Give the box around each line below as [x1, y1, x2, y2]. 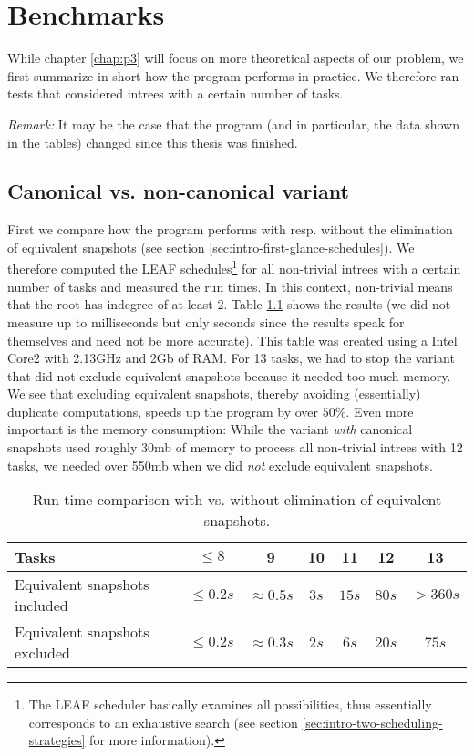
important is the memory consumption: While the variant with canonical [7, 419, 413, 439]
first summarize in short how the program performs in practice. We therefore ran [7, 66, 459, 85]
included [15, 595, 68, 616]
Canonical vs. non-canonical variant [7, 177, 349, 205]
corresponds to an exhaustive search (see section [28, 712, 298, 731]
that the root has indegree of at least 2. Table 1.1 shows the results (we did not [7, 295, 451, 314]
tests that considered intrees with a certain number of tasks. [7, 84, 344, 103]
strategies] [28, 730, 86, 750]
